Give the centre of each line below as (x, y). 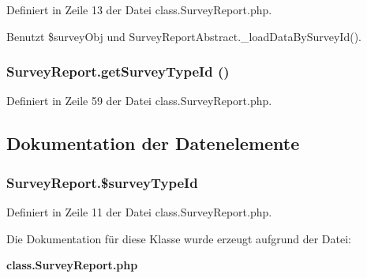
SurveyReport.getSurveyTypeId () (118, 71)
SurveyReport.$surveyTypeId (102, 182)
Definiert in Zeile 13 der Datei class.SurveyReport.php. (139, 9)
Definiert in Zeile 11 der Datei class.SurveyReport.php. (139, 212)
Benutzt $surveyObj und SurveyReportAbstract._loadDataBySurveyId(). (184, 36)
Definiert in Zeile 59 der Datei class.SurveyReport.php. (139, 101)
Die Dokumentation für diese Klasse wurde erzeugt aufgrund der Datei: (179, 238)
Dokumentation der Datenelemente (153, 143)
